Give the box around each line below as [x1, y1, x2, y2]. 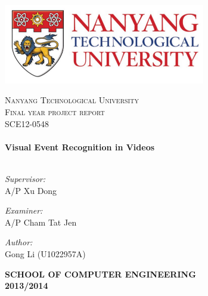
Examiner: [5, 204, 43, 217]
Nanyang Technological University [5, 94, 139, 106]
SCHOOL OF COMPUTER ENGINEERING [5, 267, 196, 280]
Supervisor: [5, 172, 45, 184]
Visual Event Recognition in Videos [5, 140, 155, 153]
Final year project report [5, 106, 105, 118]
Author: [5, 236, 33, 248]
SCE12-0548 [5, 117, 49, 129]
